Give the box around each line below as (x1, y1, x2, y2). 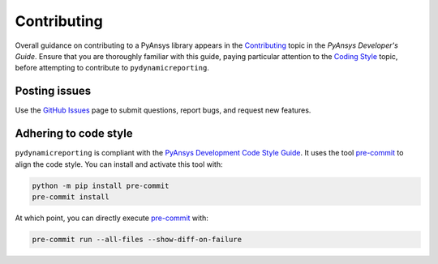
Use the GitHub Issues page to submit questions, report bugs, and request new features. (15, 105, 311, 115)
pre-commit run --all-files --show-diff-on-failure (32, 235, 243, 244)
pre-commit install (32, 192, 109, 202)
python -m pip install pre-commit (32, 181, 170, 190)
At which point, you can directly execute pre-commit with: (15, 213, 208, 223)
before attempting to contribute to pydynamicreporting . (15, 63, 210, 73)
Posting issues (15, 84, 92, 98)
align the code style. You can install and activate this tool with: (15, 159, 223, 169)
